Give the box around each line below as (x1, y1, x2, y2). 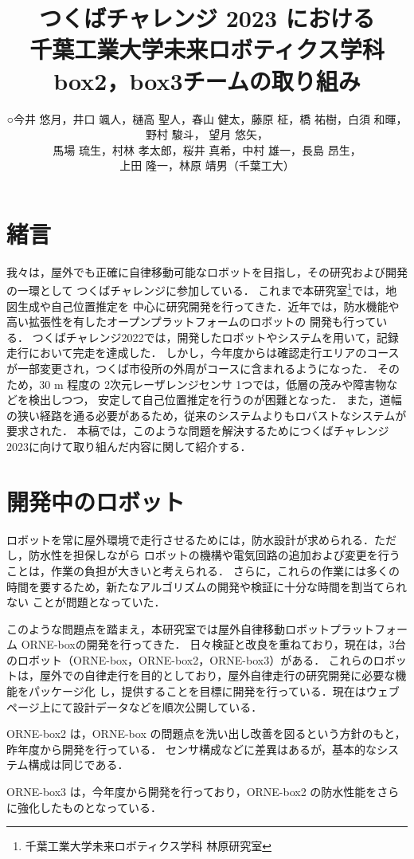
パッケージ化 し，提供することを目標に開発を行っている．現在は (28, 683, 366, 700)
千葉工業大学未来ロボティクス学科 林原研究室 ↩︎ (25, 837, 271, 854)
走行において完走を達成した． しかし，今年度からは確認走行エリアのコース (6, 344, 400, 361)
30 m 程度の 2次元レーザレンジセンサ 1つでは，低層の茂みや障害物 (39, 375, 387, 392)
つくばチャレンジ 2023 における (39, 2, 375, 34)
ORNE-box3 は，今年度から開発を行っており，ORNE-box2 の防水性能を (6, 783, 377, 800)
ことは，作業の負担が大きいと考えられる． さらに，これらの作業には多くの (6, 562, 400, 579)
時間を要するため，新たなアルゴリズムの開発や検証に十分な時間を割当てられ (6, 578, 407, 594)
